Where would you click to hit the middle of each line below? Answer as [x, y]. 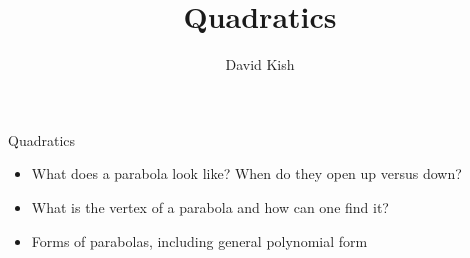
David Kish [260, 64]
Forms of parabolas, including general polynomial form [199, 240]
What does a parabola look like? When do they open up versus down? [246, 173]
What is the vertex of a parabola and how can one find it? [210, 206]
